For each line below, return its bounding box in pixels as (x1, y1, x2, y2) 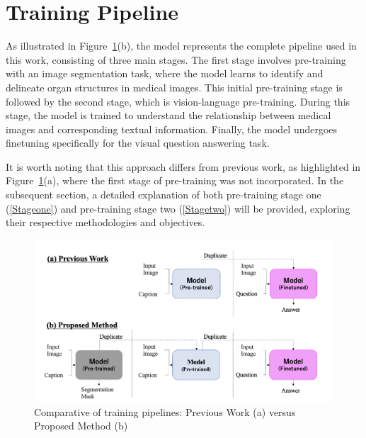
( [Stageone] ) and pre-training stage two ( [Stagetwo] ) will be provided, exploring (6, 201, 350, 215)
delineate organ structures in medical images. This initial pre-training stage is (6, 79, 343, 94)
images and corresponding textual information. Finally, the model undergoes (6, 121, 338, 136)
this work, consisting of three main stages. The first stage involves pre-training (6, 52, 346, 67)
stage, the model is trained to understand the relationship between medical (6, 108, 331, 123)
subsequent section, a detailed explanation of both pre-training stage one (6, 187, 321, 202)
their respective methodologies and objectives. (6, 215, 205, 230)
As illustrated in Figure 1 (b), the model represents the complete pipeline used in (6, 38, 357, 53)
